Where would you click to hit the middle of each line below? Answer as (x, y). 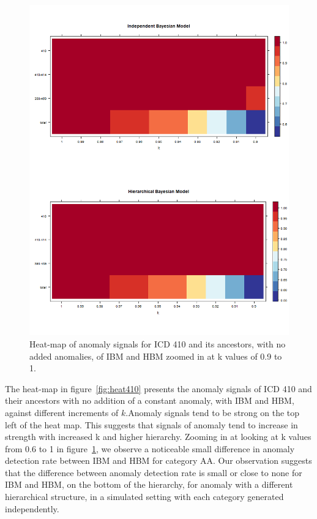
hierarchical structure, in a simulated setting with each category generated (144, 497)
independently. (32, 508)
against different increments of (62, 412)
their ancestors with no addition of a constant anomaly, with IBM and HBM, (150, 400)
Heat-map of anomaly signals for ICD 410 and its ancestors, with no (158, 343)
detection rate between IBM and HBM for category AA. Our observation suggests (158, 460)
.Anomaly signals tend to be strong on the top (213, 412)
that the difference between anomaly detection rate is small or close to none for (154, 472)
